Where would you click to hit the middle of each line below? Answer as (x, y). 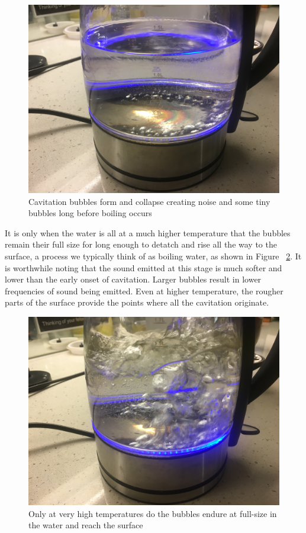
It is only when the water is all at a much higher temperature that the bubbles (148, 232)
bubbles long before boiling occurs (90, 213)
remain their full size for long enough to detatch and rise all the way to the (141, 244)
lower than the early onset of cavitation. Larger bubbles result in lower (133, 279)
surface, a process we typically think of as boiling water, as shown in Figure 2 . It (153, 256)
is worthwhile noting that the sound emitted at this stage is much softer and (144, 267)
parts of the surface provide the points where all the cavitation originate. (137, 302)
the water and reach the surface (86, 525)
